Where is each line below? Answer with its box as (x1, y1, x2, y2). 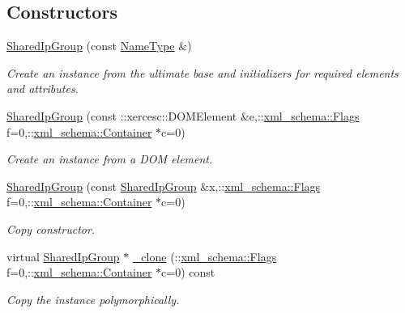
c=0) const (161, 264, 215, 281)
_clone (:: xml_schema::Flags (132, 247, 277, 264)
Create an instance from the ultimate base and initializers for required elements (6, 64, 399, 81)
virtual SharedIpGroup (6, 247, 120, 264)
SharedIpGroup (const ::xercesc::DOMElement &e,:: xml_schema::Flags (6, 107, 360, 124)
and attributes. (6, 80, 79, 97)
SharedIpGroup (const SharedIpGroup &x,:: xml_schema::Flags (6, 177, 321, 194)
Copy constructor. (6, 220, 96, 237)
